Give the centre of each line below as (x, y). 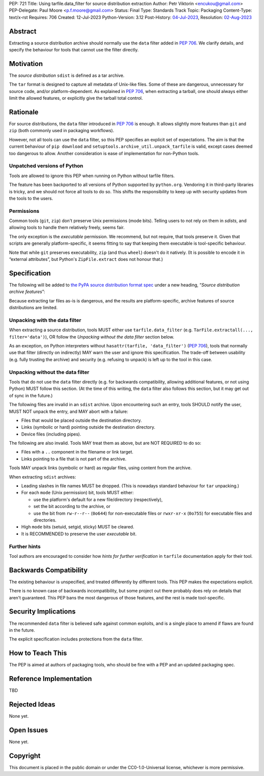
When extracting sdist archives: (43, 477)
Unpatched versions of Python (46, 166)
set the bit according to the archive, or (72, 506)
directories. (45, 520)
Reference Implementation (51, 679)
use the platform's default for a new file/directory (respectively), (98, 500)
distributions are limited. (33, 308)
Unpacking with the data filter (45, 320)
